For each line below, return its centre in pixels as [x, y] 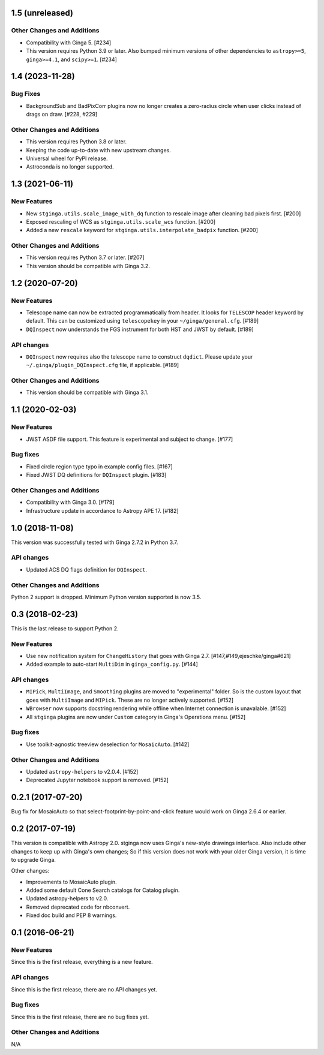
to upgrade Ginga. [34, 859]
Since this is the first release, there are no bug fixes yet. [80, 1017]
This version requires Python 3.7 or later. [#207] [85, 257]
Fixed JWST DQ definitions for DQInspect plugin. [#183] [96, 475]
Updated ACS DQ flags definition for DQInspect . [86, 569]
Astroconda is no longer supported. [70, 167]
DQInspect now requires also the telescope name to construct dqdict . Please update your [139, 356]
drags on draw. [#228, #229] [62, 115]
